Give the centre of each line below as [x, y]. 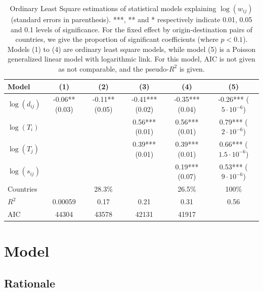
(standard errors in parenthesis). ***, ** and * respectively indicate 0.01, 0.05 [131, 19]
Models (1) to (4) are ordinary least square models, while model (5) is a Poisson [131, 49]
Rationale [30, 283]
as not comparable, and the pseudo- [114, 68]
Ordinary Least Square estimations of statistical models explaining [113, 8]
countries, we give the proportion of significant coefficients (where [117, 39]
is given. [192, 68]
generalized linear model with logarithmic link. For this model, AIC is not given [131, 59]
